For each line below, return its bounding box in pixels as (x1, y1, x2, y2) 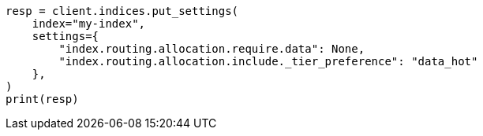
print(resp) (6, 93, 79, 105)
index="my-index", (32, 17, 146, 30)
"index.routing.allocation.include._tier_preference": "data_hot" (58, 55, 478, 68)
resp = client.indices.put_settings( (6, 5, 239, 17)
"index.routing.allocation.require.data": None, (58, 42, 365, 55)
